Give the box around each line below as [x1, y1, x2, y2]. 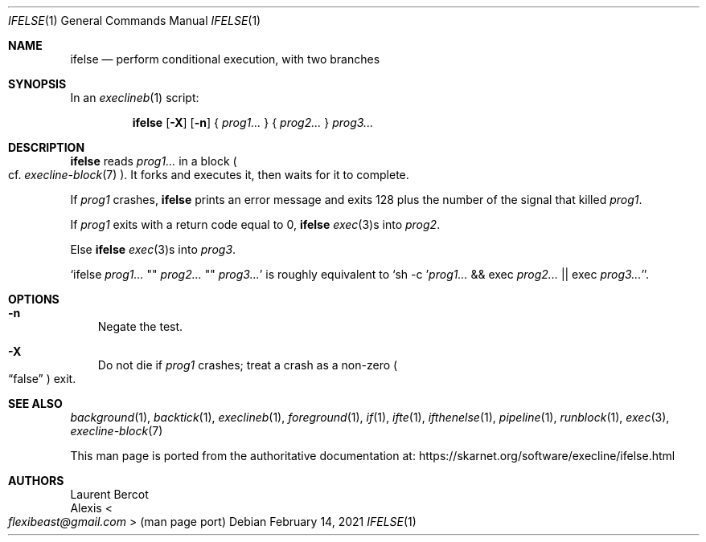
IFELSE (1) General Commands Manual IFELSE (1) [8, 14, 261, 27]
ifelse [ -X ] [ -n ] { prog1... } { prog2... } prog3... [132, 116, 374, 129]
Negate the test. [97, 320, 183, 333]
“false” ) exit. [8, 372, 76, 385]
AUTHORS [8, 474, 64, 487]
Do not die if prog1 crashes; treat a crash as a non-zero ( [97, 358, 398, 372]
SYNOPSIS [8, 77, 67, 91]
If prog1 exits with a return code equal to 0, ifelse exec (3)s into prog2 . [70, 218, 441, 231]
